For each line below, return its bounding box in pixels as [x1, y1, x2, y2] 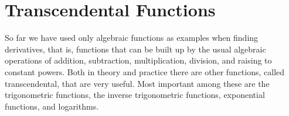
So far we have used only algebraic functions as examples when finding [5, 31, 259, 44]
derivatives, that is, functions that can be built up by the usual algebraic [5, 43, 266, 55]
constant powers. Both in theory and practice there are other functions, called [5, 65, 285, 78]
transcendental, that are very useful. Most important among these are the [5, 77, 270, 89]
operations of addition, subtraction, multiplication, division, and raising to [5, 54, 272, 66]
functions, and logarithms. [5, 100, 99, 112]
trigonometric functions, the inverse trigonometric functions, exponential [5, 89, 265, 101]
